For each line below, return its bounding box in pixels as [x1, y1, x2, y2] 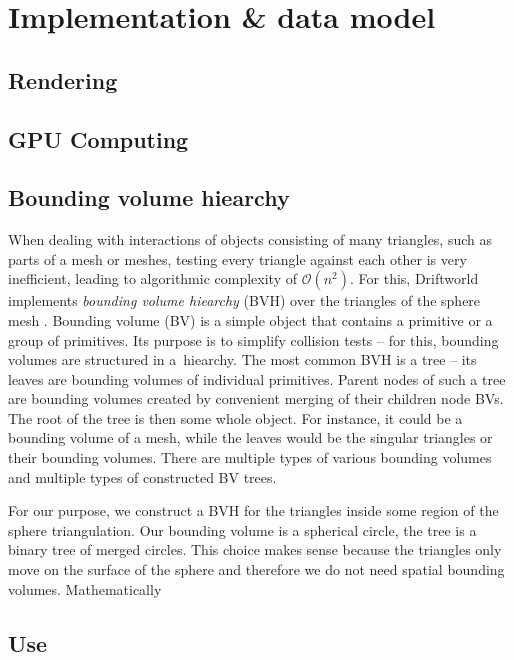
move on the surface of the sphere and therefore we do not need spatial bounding [8, 559, 505, 580]
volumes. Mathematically [8, 578, 162, 599]
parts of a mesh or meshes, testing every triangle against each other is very [8, 248, 467, 269]
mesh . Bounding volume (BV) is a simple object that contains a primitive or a [8, 309, 493, 330]
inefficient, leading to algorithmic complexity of [8, 268, 297, 289]
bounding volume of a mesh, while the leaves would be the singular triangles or [8, 427, 493, 448]
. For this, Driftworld [350, 268, 479, 289]
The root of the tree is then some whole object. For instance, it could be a [8, 407, 463, 428]
